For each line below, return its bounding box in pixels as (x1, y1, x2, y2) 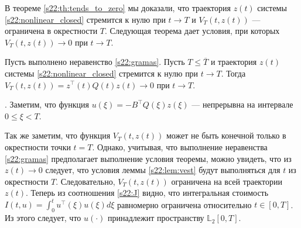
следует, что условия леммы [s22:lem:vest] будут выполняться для (45, 164, 281, 176)
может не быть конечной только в (166, 129, 286, 141)
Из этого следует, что (5, 212, 81, 224)
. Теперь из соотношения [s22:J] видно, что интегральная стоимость (26, 186, 269, 199)
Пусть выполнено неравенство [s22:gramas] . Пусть (5, 56, 185, 68)
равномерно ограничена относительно (117, 198, 252, 210)
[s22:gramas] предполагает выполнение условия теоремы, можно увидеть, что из (5, 152, 292, 164)
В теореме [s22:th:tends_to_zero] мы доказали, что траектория (5, 2, 231, 13)
